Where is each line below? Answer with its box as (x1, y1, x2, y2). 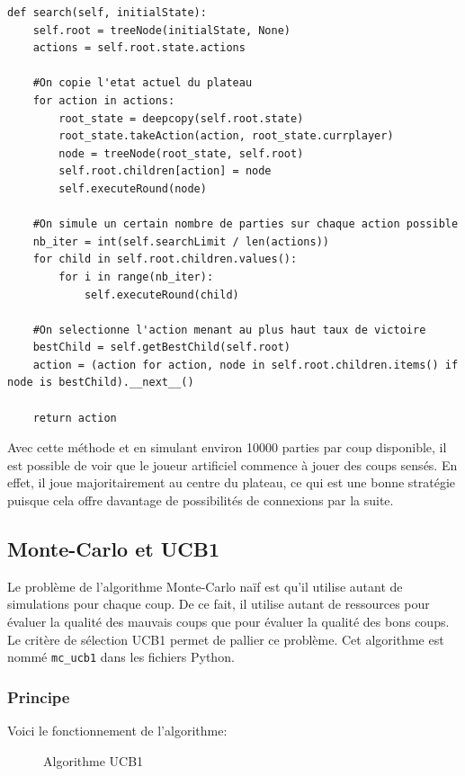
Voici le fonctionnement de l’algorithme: (7, 721, 228, 740)
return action (32, 411, 117, 424)
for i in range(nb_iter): (58, 270, 214, 283)
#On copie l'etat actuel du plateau (32, 76, 253, 90)
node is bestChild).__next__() (7, 376, 194, 389)
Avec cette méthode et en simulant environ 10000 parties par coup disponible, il (7, 438, 447, 457)
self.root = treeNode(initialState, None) (32, 23, 291, 37)
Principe (7, 685, 70, 708)
